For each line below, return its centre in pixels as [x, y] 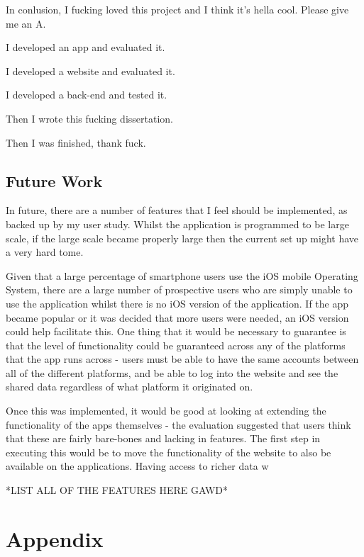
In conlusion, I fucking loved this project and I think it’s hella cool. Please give [177, 9]
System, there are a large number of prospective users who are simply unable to [179, 289]
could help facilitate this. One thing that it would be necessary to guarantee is [176, 331]
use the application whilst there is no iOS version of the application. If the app [177, 303]
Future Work [54, 180]
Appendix [55, 538]
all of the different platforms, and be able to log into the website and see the [172, 372]
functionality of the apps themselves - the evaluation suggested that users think [178, 424]
